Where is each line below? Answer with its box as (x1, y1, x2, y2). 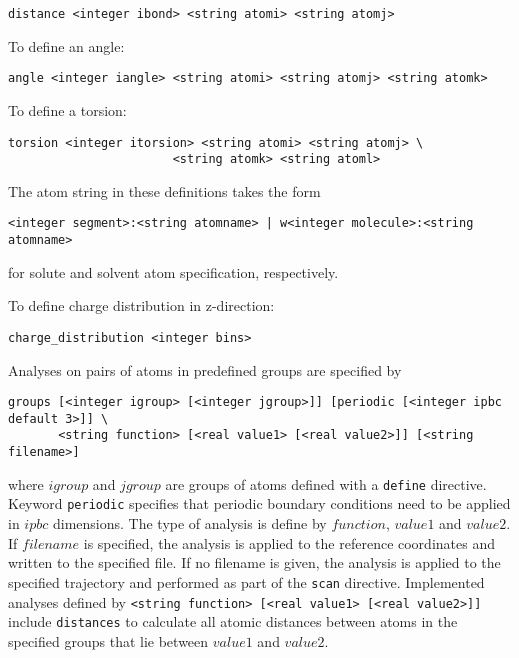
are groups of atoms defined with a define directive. (165, 473, 487, 494)
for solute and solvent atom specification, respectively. (8, 261, 339, 282)
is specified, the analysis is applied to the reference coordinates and (83, 532, 495, 553)
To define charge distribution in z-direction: (8, 295, 275, 316)
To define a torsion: (8, 99, 127, 120)
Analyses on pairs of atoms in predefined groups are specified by (8, 359, 402, 380)
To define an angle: (8, 35, 125, 56)
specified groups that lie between (8, 630, 209, 651)
